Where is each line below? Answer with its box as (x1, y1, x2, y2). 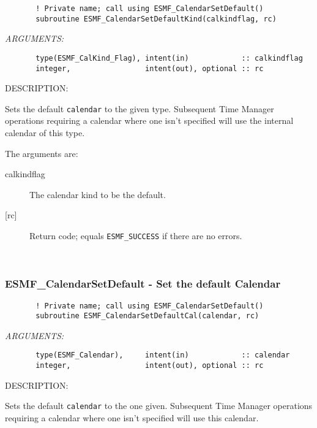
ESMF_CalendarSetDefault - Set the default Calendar (5, 276, 281, 291)
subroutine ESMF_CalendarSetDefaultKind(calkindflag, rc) (35, 14, 277, 23)
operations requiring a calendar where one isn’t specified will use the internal (5, 114, 294, 127)
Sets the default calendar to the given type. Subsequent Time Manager (5, 102, 274, 115)
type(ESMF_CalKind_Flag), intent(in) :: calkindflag (35, 53, 303, 63)
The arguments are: (5, 147, 78, 159)
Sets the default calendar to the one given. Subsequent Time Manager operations (5, 399, 313, 412)
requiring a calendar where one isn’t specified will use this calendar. (5, 411, 259, 424)
